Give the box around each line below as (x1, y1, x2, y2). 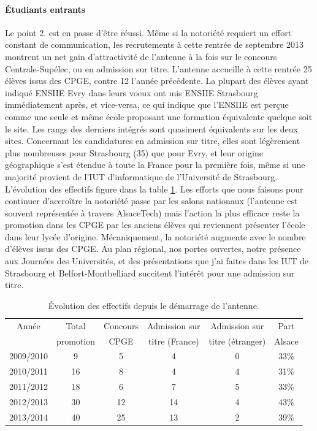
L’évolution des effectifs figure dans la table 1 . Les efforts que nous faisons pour (5, 182, 304, 195)
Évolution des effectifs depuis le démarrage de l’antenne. (48, 299, 259, 311)
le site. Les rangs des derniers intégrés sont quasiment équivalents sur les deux (5, 122, 298, 135)
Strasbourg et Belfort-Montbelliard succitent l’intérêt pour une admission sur (5, 266, 295, 279)
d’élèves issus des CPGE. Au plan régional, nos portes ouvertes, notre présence (5, 242, 301, 255)
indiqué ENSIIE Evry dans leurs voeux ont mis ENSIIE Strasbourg (5, 86, 258, 99)
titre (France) (148, 334, 199, 347)
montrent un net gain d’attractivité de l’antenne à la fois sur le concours (5, 50, 277, 63)
